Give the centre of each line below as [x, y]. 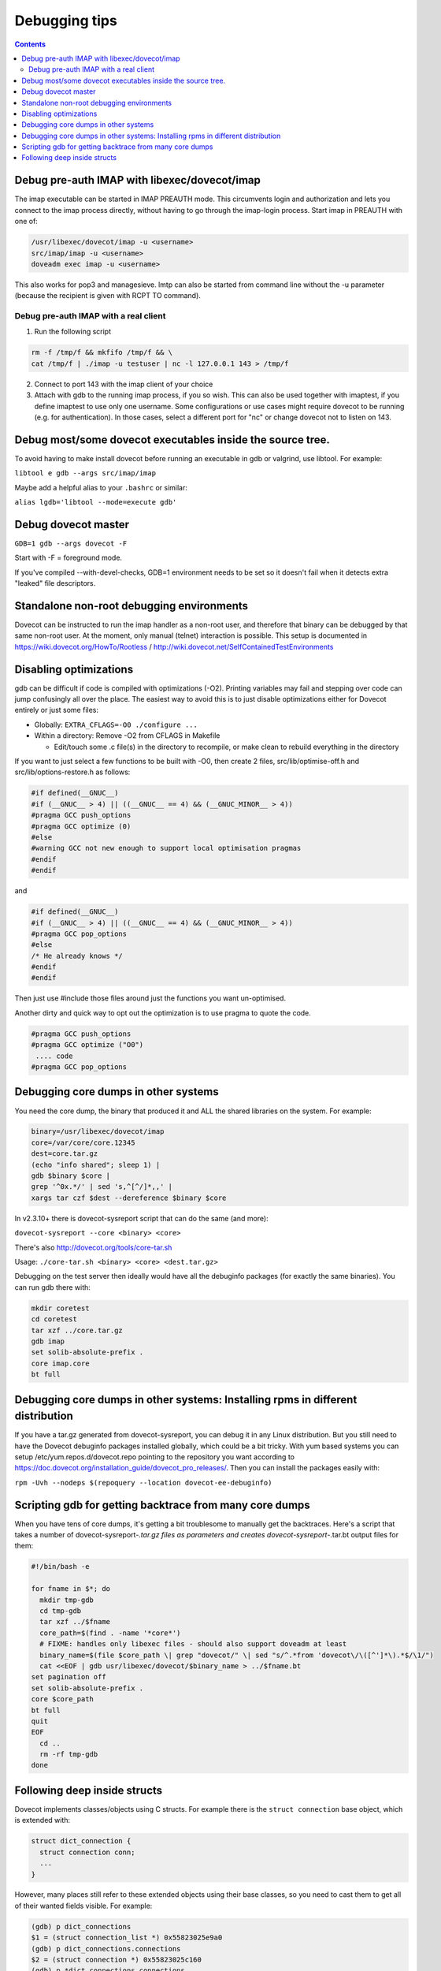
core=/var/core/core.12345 [83, 1142]
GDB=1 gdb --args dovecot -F [71, 543]
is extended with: [43, 1820]
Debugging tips [66, 20]
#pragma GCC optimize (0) [81, 826]
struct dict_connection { [81, 1841]
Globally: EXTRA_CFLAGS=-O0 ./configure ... [116, 725]
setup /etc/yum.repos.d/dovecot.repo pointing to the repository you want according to [155, 1457]
